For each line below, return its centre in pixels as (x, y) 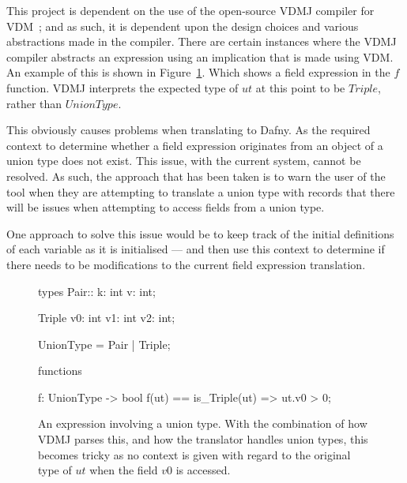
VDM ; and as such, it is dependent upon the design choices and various (183, 26)
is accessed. (203, 470)
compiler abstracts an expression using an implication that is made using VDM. (200, 56)
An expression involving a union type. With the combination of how (203, 423)
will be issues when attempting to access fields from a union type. (166, 207)
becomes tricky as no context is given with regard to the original (194, 454)
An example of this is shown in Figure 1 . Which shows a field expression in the (198, 72)
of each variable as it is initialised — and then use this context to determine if (196, 249)
